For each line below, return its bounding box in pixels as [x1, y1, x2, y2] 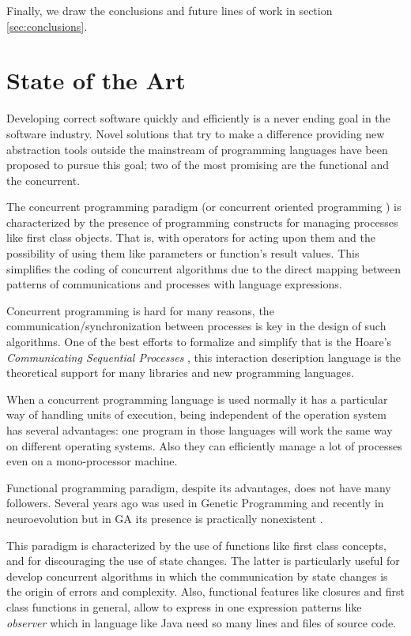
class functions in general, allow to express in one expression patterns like [6, 598, 362, 615]
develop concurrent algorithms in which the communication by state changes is [6, 567, 388, 584]
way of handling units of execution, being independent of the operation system [6, 406, 386, 423]
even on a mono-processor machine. [6, 453, 178, 469]
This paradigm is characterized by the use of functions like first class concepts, [6, 536, 387, 553]
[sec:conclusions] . [6, 17, 88, 34]
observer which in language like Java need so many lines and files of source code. [6, 614, 397, 630]
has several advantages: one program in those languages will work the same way [6, 422, 393, 438]
